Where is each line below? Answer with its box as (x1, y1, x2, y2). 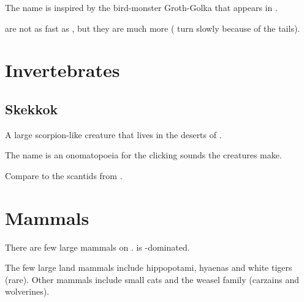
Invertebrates (5, 57, 120, 83)
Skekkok (5, 99, 58, 118)
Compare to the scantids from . (5, 169, 123, 182)
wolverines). (5, 285, 50, 298)
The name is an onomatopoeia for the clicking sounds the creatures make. (5, 149, 282, 161)
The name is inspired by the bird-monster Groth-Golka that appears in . (5, 1, 278, 13)
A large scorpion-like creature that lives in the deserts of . (5, 128, 222, 141)
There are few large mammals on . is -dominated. (5, 240, 190, 253)
